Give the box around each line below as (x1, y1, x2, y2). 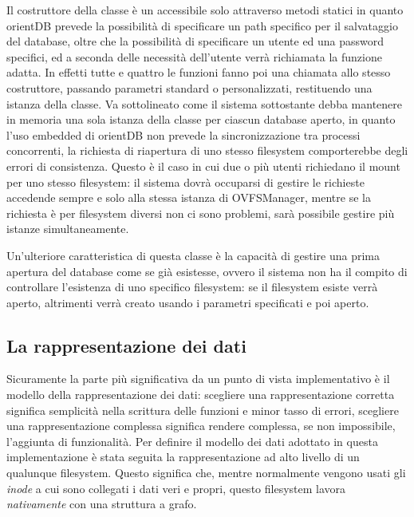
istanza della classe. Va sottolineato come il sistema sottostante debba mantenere (6, 95, 403, 112)
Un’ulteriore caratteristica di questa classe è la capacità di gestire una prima (6, 247, 380, 263)
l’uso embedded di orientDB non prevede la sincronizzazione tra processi (6, 126, 361, 143)
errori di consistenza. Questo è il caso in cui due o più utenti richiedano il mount (6, 157, 400, 174)
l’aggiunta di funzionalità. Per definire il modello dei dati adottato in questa (6, 432, 378, 449)
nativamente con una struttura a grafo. (6, 495, 197, 512)
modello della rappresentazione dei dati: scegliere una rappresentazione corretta (6, 386, 395, 403)
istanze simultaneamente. (6, 220, 129, 237)
